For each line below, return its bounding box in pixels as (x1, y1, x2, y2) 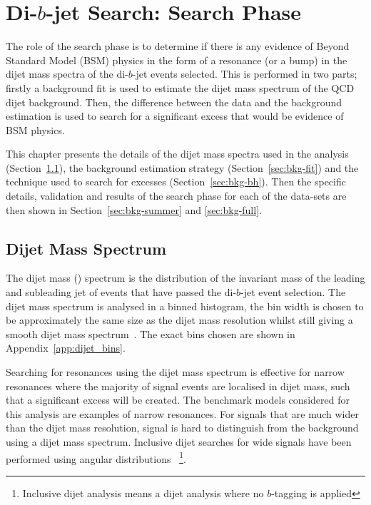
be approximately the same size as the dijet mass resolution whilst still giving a (6, 312, 353, 327)
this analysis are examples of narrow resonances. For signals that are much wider (6, 406, 359, 421)
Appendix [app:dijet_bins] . (6, 340, 126, 355)
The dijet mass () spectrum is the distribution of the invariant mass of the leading (6, 270, 365, 285)
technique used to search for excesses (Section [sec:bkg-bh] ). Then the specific (6, 174, 346, 189)
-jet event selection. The (240, 285, 346, 300)
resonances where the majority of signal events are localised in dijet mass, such (6, 378, 350, 393)
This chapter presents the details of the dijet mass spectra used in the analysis (6, 146, 349, 161)
